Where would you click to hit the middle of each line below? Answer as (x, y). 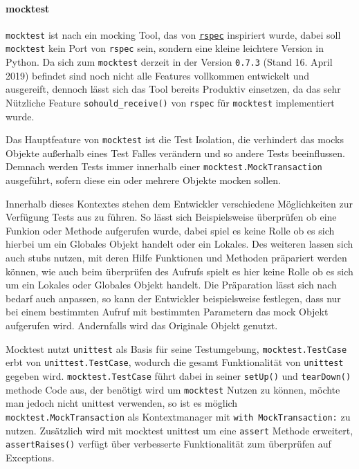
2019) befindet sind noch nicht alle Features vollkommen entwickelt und (158, 75)
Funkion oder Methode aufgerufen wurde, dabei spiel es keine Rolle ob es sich (170, 230)
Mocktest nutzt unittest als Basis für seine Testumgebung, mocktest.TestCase (176, 348)
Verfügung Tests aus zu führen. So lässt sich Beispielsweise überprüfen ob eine (171, 217)
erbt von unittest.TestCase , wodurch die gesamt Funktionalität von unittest (175, 362)
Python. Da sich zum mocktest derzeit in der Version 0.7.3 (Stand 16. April (169, 62)
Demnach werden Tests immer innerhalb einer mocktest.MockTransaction (164, 166)
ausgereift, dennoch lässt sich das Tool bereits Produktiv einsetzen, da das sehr (173, 89)
